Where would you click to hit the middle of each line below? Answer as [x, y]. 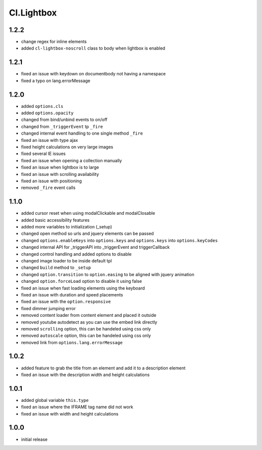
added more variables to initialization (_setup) [67, 227]
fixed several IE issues [43, 154]
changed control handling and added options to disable [76, 254]
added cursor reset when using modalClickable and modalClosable [88, 213]
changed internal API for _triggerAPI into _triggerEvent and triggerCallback [95, 247]
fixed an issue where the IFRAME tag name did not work [77, 407]
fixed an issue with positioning [51, 181]
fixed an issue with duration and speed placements [72, 294]
